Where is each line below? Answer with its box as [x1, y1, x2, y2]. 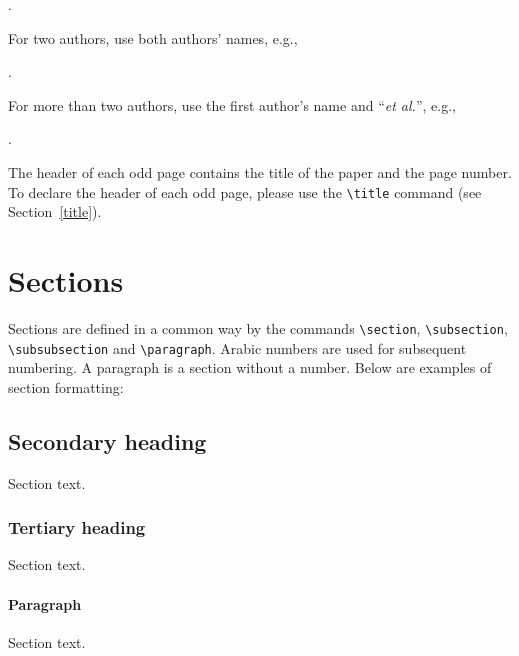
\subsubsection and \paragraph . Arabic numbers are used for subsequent [8, 337, 467, 358]
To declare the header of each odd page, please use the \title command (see [8, 181, 482, 202]
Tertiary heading [8, 515, 146, 540]
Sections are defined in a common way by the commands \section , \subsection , [8, 317, 508, 338]
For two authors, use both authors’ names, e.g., [8, 27, 298, 48]
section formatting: [8, 376, 124, 397]
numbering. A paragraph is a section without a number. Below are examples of [8, 357, 492, 378]
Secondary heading [8, 425, 207, 456]
